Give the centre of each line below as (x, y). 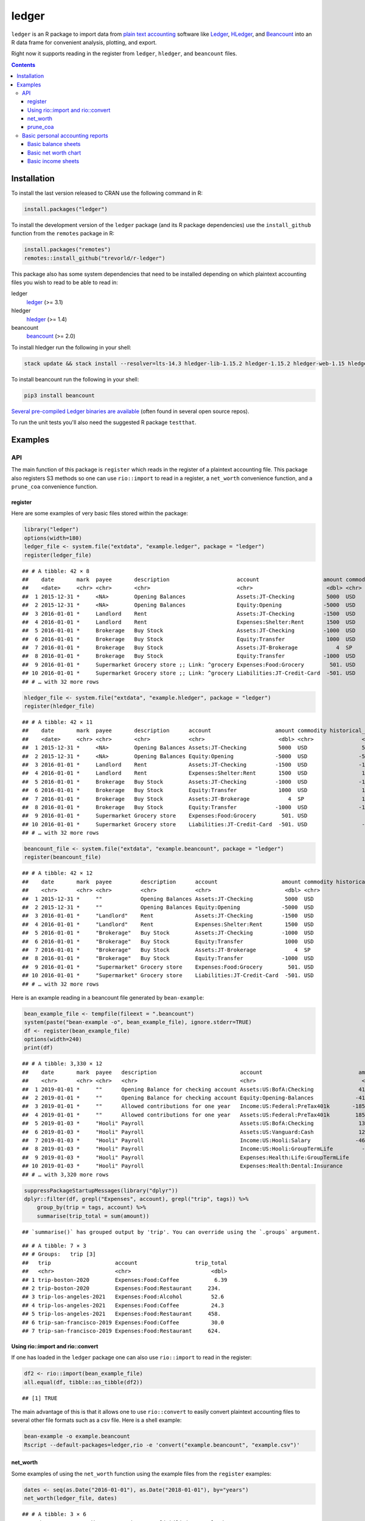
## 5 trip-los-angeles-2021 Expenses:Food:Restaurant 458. (122, 1314)
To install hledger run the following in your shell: (71, 347)
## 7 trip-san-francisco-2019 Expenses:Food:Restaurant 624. (122, 1331)
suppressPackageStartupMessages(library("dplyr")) (101, 1190)
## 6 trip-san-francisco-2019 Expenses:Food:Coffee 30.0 (123, 1322)
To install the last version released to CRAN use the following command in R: (107, 193)
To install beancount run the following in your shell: (75, 379)
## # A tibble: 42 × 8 (56, 571)
